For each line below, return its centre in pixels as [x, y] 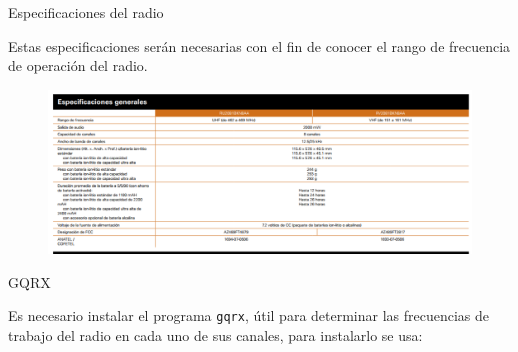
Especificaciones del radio [86, 12]
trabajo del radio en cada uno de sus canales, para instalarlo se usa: [215, 335]
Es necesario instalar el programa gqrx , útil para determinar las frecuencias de [249, 315]
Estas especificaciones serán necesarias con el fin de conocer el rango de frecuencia [259, 45]
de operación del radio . [78, 65]
